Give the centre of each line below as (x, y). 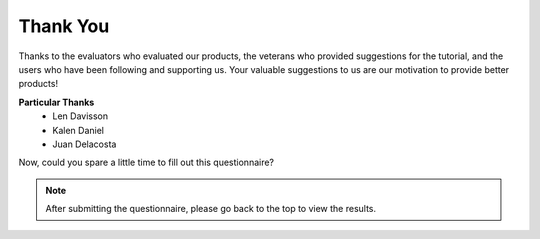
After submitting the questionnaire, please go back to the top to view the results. (211, 209)
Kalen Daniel (78, 130)
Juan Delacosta (84, 144)
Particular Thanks (56, 102)
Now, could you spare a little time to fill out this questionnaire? (146, 162)
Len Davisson (80, 116)
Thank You (64, 26)
